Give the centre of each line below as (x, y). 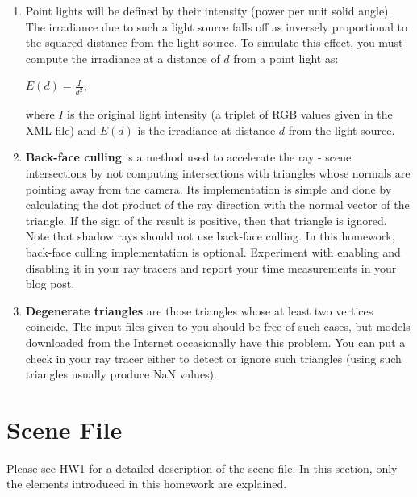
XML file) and (61, 129)
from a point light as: (286, 58)
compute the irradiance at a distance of (123, 58)
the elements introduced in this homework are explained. (147, 484)
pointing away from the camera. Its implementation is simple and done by (208, 188)
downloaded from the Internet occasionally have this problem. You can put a (215, 342)
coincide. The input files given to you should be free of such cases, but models (218, 326)
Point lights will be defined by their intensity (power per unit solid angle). (208, 10)
